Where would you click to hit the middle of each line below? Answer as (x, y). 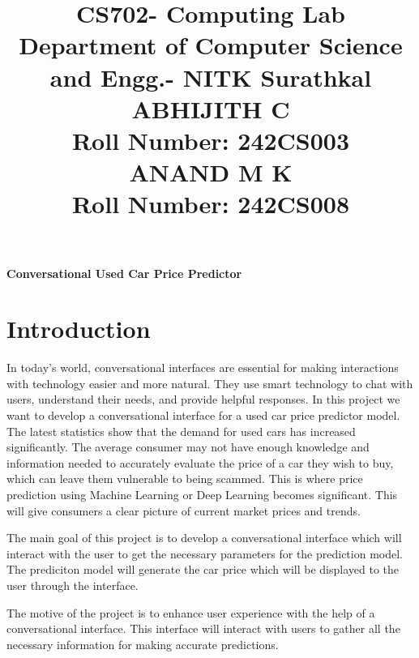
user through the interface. (73, 585)
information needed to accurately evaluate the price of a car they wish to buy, (200, 462)
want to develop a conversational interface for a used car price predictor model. (203, 415)
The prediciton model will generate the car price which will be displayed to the (203, 569)
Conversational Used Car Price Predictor (124, 273)
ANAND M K (211, 172)
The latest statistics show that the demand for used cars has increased (181, 431)
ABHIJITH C (211, 108)
